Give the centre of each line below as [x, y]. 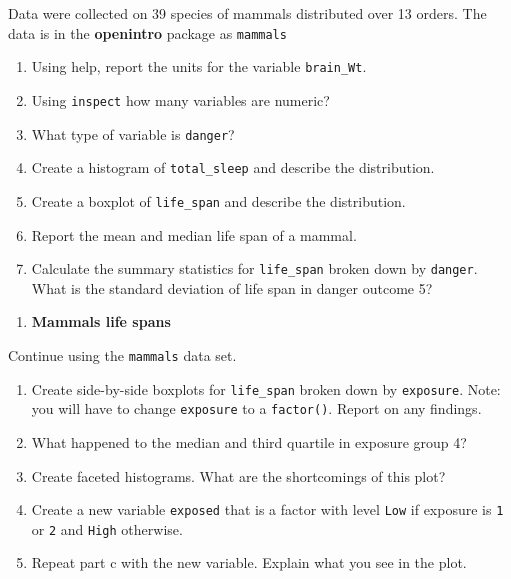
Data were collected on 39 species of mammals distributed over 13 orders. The [247, 13]
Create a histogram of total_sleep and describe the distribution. [233, 167]
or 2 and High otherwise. [107, 528]
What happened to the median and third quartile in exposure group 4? [249, 441]
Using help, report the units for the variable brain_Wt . [199, 66]
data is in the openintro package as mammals [147, 32]
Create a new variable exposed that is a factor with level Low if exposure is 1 [267, 509]
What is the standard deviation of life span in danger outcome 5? [232, 287]
